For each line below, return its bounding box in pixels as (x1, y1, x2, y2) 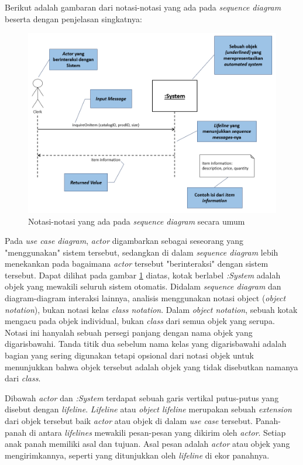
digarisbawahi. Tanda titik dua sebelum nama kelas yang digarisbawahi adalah (5, 337, 287, 350)
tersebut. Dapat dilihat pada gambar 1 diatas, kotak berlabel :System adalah (5, 268, 281, 281)
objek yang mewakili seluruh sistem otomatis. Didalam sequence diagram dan (5, 280, 281, 292)
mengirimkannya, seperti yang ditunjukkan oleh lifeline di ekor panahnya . (5, 449, 270, 461)
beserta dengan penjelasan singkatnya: (5, 12, 142, 25)
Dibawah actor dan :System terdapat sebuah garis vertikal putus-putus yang (5, 391, 279, 404)
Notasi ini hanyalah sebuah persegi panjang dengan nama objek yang (5, 326, 253, 338)
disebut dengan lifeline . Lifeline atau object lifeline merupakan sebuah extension (5, 403, 292, 415)
